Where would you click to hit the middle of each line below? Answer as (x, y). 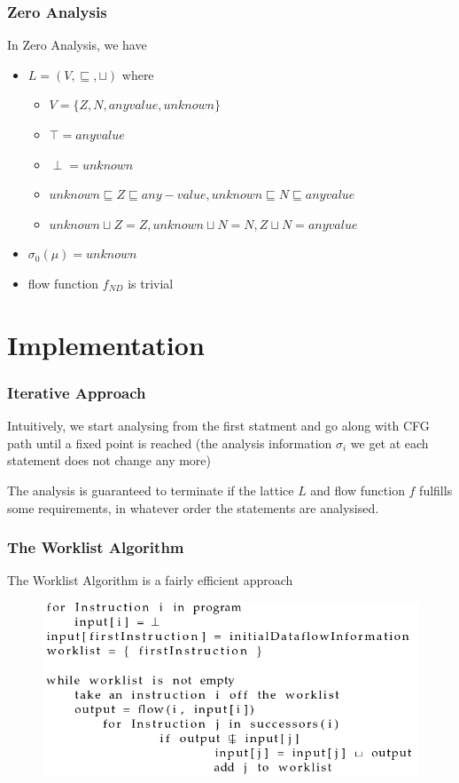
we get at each (389, 443)
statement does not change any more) (109, 460)
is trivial (151, 283)
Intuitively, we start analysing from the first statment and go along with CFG (218, 426)
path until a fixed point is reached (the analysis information (170, 443)
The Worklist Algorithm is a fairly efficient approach (150, 580)
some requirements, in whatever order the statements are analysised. (193, 507)
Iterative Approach (77, 392)
